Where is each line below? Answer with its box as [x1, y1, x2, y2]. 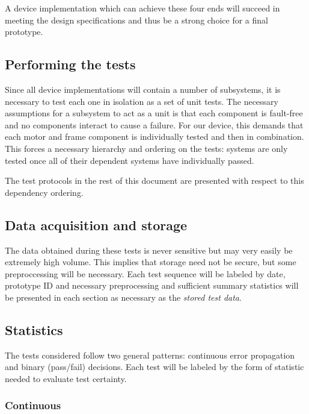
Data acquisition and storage [5, 215, 188, 234]
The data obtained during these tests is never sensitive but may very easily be [5, 243, 293, 256]
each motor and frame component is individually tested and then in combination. [5, 130, 304, 143]
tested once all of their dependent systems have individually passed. [5, 154, 254, 166]
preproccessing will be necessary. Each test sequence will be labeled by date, [5, 267, 286, 280]
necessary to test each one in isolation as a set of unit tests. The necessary [5, 95, 278, 107]
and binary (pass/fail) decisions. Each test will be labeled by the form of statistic [5, 360, 304, 373]
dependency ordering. [5, 186, 84, 198]
